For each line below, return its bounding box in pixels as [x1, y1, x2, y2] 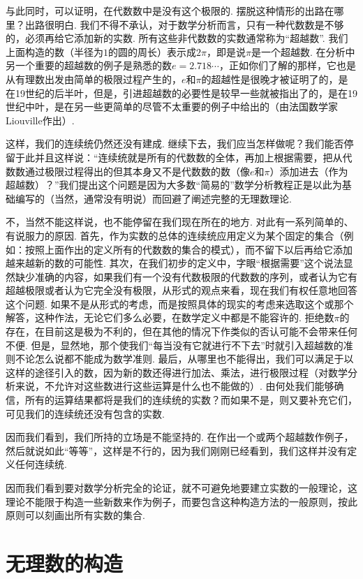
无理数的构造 [6, 548, 124, 577]
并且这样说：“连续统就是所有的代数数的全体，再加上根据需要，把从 [34, 149, 343, 164]
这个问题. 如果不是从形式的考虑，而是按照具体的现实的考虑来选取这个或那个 [6, 296, 354, 311]
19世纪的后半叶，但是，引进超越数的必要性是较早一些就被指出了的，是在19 [15, 85, 357, 100]
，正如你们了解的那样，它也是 [218, 58, 356, 73]
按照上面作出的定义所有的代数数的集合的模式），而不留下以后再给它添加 [24, 242, 353, 256]
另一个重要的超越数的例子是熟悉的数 [6, 58, 172, 73]
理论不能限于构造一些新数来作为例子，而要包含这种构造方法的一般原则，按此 [6, 494, 357, 508]
